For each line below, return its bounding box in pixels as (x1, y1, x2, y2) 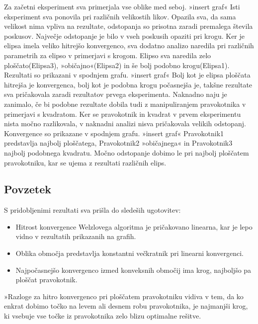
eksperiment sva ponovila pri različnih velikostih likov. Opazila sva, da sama (4, 11, 236, 21)
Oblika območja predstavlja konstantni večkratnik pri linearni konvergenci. (15, 248, 244, 258)
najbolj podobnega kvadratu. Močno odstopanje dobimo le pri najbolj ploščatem (4, 147, 249, 158)
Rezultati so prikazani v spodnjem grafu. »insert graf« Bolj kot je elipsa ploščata (4, 70, 251, 80)
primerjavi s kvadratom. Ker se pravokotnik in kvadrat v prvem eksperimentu (4, 108, 241, 119)
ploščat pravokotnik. (15, 274, 78, 285)
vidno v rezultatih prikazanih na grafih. (15, 231, 136, 242)
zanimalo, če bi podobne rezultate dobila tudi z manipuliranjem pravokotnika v (4, 98, 246, 109)
